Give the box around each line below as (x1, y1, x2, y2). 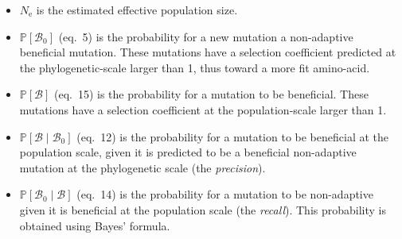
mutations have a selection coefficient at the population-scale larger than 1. (19, 101, 387, 118)
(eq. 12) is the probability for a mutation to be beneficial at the (76, 128, 389, 145)
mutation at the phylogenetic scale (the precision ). (19, 159, 266, 175)
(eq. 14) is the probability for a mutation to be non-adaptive (76, 186, 373, 202)
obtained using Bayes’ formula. (19, 217, 170, 233)
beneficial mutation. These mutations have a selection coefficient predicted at (19, 44, 396, 60)
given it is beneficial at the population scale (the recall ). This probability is (19, 201, 386, 218)
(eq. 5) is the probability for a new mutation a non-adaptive (58, 28, 353, 44)
